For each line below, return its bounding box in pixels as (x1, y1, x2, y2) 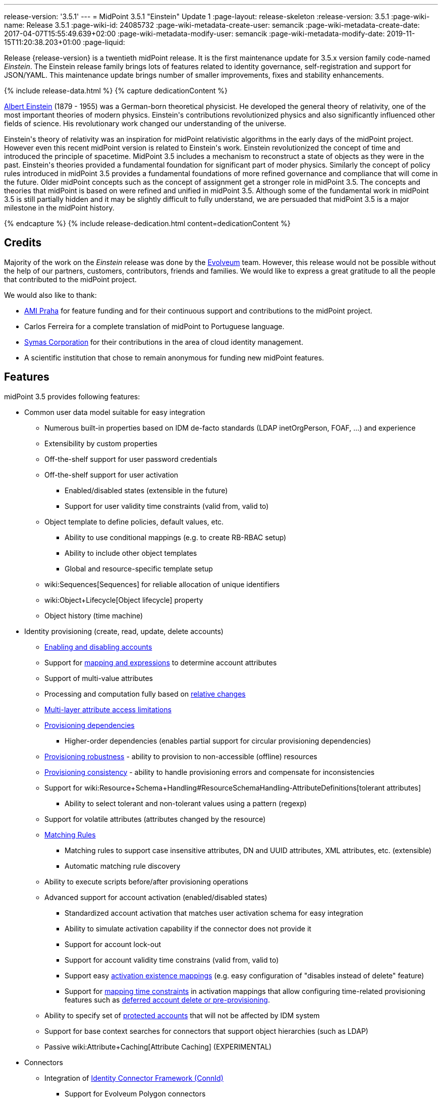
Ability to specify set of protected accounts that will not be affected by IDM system (44, 1011, 320, 1020)
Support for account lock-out (65, 939, 161, 949)
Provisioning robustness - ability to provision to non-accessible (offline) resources (44, 752, 317, 761)
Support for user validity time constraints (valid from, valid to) (65, 501, 269, 510)
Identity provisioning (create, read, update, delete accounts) (24, 626, 224, 636)
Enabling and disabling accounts (44, 642, 152, 651)
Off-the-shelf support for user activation (44, 470, 179, 479)
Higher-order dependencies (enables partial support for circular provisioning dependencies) (65, 736, 371, 745)
